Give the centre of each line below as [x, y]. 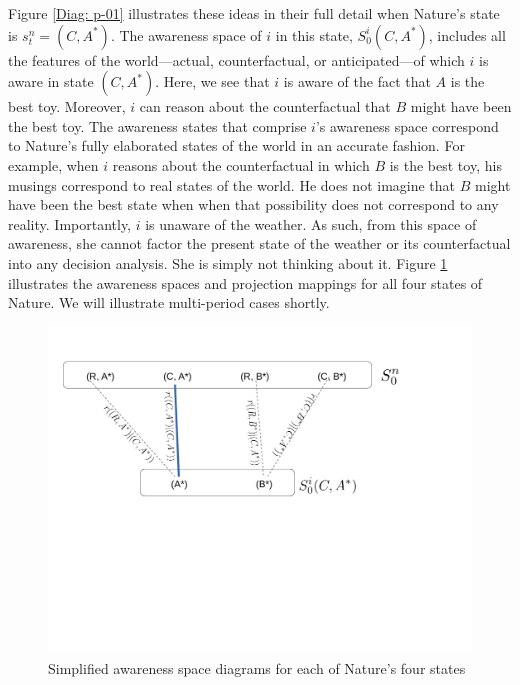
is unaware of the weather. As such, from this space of [311, 223]
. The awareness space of [186, 34]
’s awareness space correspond [407, 125]
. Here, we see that [212, 81]
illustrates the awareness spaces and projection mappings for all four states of [245, 282]
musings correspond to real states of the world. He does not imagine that [232, 184]
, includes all [467, 34]
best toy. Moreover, [67, 106]
